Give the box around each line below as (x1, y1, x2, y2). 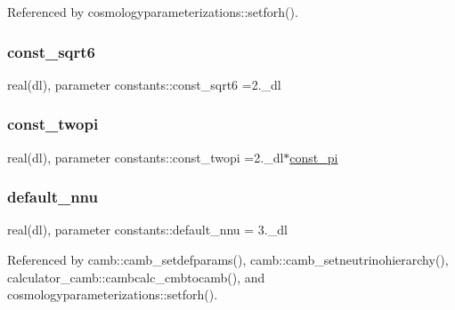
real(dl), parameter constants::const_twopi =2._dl (7, 147, 284, 166)
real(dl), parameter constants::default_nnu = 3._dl (7, 220, 288, 239)
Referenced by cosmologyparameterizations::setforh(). (7, 3, 298, 20)
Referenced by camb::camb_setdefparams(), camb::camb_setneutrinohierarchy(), (7, 250, 449, 269)
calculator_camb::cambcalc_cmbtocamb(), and (7, 267, 265, 286)
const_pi (289, 147, 338, 166)
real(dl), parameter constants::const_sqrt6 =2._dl (7, 75, 281, 93)
